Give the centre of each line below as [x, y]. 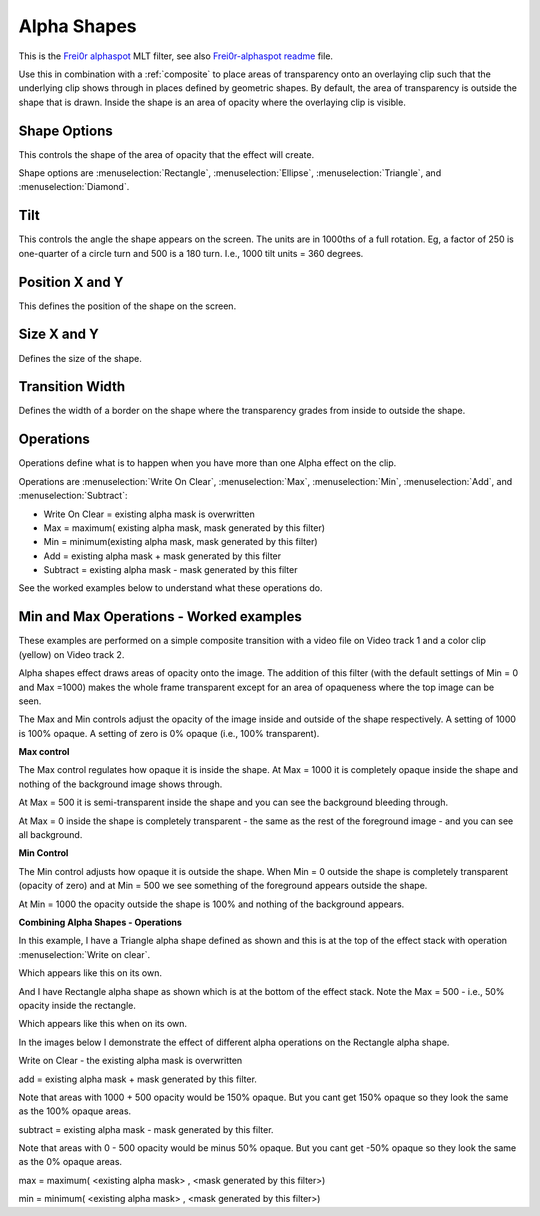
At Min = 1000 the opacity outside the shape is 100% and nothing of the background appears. [211, 904]
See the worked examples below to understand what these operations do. [170, 588]
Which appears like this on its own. [90, 973]
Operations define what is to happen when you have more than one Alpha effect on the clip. [207, 463]
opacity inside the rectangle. [77, 1005]
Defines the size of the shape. [80, 358]
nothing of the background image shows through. [120, 784]
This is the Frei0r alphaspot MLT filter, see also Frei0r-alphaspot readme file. [176, 56]
